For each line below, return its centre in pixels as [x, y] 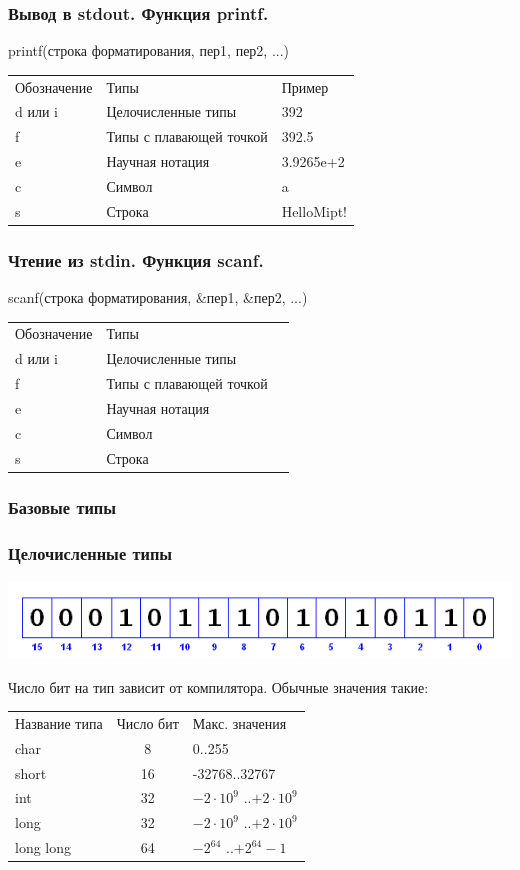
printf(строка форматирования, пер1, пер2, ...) [149, 50]
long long [43, 847]
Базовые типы [62, 506]
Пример [305, 86]
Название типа [59, 722]
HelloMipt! [314, 210]
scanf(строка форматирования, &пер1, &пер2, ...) [158, 297]
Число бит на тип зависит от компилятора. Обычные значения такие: [218, 686]
